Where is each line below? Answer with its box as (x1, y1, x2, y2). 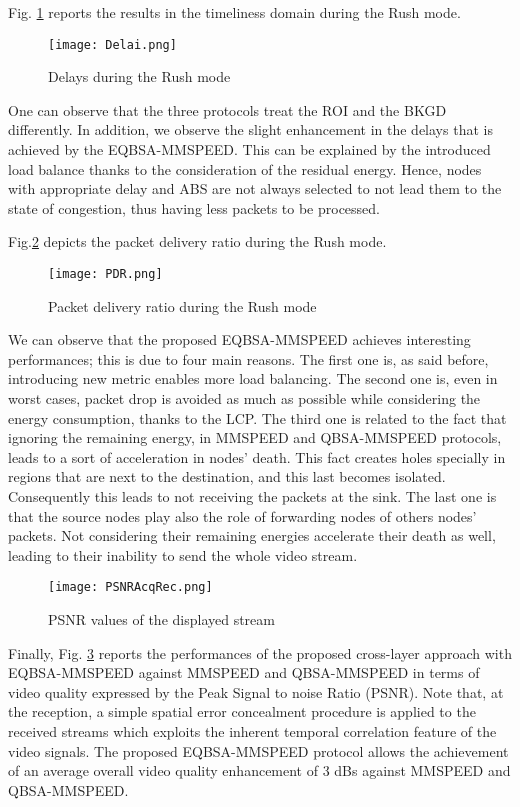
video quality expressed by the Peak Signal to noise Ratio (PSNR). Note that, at (8, 681, 504, 702)
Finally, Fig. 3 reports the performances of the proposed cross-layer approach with (8, 642, 512, 663)
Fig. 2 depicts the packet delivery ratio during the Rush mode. (8, 231, 387, 252)
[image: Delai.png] (48, 37, 177, 52)
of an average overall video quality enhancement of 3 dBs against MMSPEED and (8, 760, 511, 781)
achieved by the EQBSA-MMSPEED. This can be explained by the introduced (8, 139, 491, 160)
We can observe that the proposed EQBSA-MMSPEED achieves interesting (8, 329, 471, 350)
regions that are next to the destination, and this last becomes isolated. (8, 466, 446, 487)
